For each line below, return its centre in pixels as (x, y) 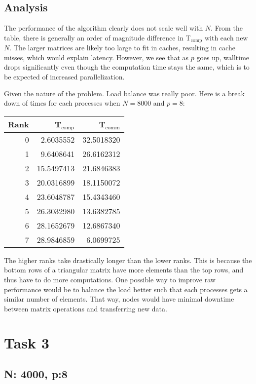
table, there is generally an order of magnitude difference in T (97, 37)
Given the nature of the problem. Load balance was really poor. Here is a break (124, 93)
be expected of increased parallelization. (64, 77)
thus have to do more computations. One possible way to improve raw (110, 279)
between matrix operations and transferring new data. (86, 308)
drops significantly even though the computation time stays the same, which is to (127, 67)
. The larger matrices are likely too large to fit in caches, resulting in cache (122, 48)
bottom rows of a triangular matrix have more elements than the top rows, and (124, 270)
